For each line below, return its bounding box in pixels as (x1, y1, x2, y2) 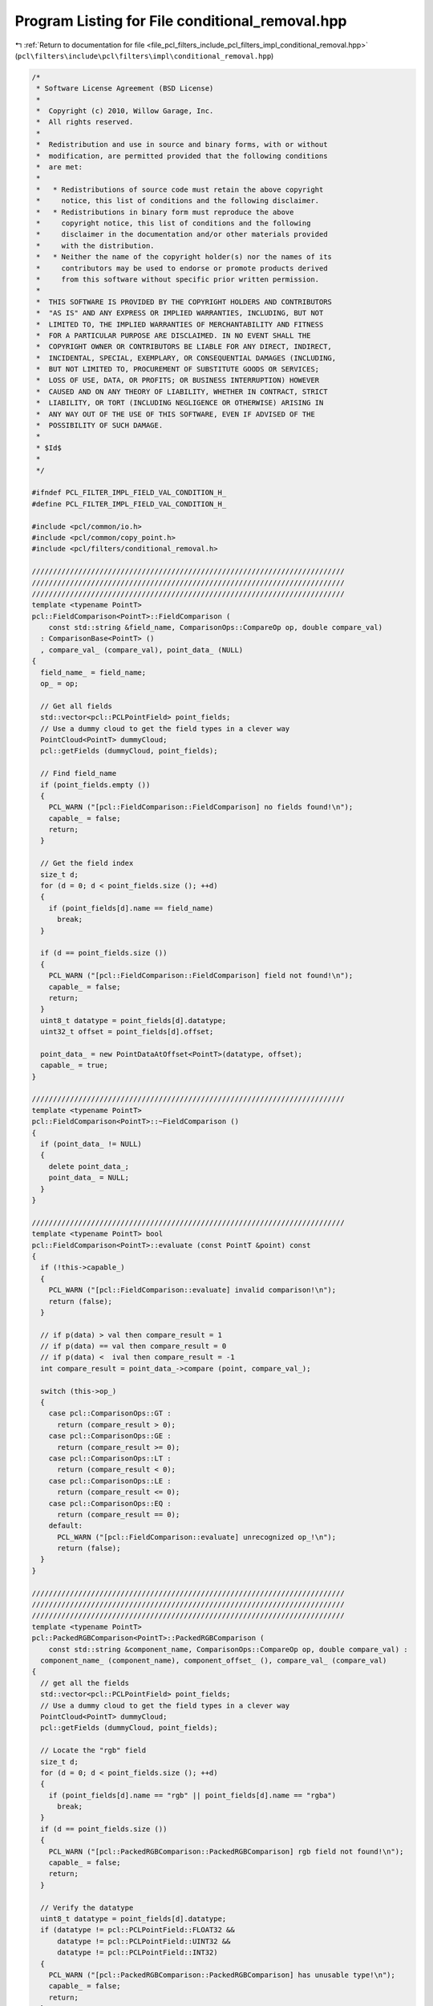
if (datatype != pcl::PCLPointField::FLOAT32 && (40, 1926, 236, 1935)
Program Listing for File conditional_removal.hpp (14, 12, 347, 30)
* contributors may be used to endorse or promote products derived (36, 263, 328, 273)
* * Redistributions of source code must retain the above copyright (36, 185, 324, 194)
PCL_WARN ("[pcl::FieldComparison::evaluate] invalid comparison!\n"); (48, 1285, 337, 1295)
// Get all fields (40, 701, 112, 710)
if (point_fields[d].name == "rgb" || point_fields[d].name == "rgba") (48, 1790, 337, 1800)
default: (48, 1521, 83, 1530)
